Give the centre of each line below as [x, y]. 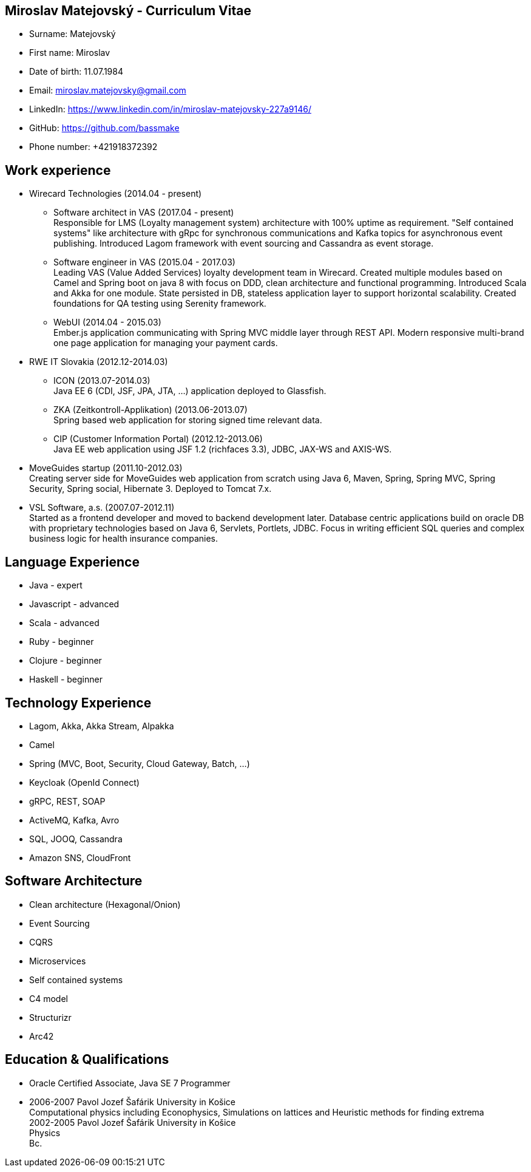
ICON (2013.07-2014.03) [102, 381]
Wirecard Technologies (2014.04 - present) [116, 194]
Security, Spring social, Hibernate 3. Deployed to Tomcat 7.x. [151, 489]
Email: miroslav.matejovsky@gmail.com [108, 90]
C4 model [49, 998]
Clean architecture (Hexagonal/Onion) [105, 904]
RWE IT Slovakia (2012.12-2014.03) [99, 362]
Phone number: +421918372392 [93, 147]
